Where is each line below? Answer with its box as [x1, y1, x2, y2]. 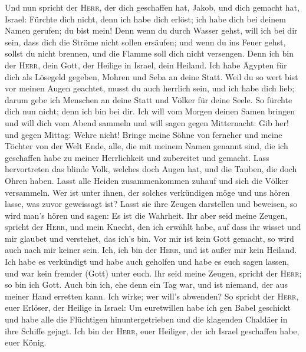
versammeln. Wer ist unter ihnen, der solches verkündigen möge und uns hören [5, 186, 290, 198]
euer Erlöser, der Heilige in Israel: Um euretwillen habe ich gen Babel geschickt [5, 301, 291, 314]
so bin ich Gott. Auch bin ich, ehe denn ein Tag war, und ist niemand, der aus [5, 278, 288, 291]
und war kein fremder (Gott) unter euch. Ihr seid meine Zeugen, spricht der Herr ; [5, 267, 302, 279]
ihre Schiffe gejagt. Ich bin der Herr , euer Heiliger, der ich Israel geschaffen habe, [5, 324, 300, 337]
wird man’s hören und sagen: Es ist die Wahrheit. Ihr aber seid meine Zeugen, [5, 209, 288, 221]
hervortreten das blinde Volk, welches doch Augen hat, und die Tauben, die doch [5, 163, 297, 175]
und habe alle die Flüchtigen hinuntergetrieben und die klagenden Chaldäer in [5, 313, 288, 325]
